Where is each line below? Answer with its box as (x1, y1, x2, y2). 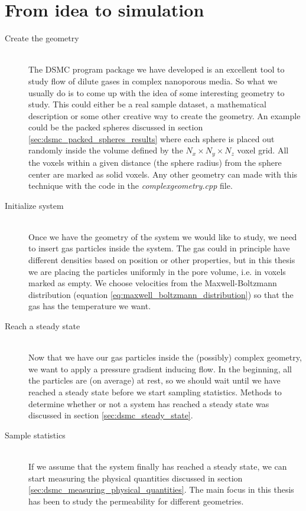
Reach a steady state (5, 320, 80, 332)
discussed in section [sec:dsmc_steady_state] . (28, 409, 193, 421)
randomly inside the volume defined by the (28, 144, 183, 156)
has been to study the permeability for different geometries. (28, 494, 244, 507)
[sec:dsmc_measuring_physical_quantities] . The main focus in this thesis (28, 483, 294, 496)
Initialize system (5, 199, 64, 211)
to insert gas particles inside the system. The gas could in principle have (28, 242, 290, 254)
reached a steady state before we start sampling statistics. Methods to (28, 386, 282, 398)
